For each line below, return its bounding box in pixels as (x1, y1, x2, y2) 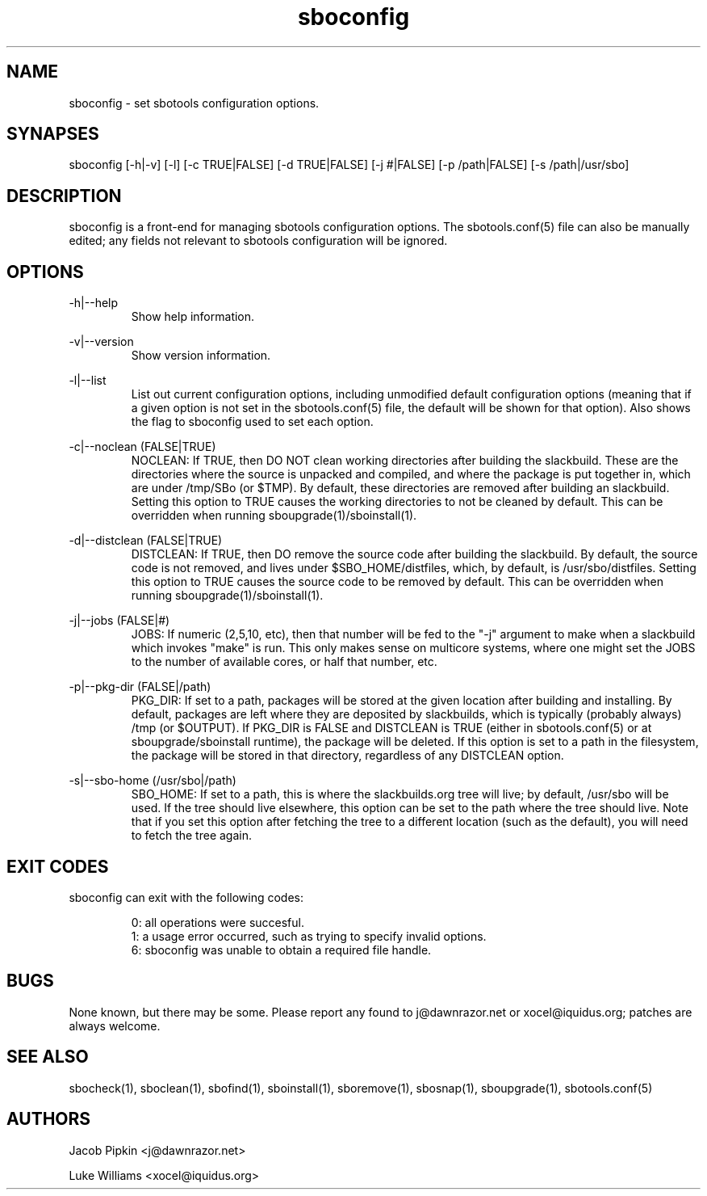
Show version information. (131, 348, 271, 363)
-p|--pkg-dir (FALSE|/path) (69, 680, 211, 694)
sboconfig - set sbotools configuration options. (69, 95, 320, 110)
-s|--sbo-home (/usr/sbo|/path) (69, 773, 236, 788)
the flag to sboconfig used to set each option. (131, 415, 374, 429)
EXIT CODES (6, 856, 109, 877)
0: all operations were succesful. (131, 915, 305, 929)
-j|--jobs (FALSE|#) (69, 613, 170, 628)
